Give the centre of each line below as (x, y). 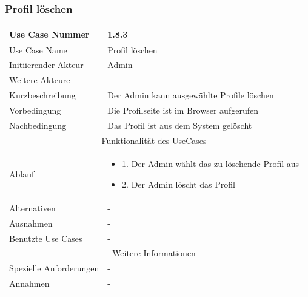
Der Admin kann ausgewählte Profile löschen (191, 95)
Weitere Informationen (154, 253)
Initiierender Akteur (46, 65)
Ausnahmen (31, 223)
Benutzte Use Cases (46, 238)
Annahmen (29, 283)
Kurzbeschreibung (42, 95)
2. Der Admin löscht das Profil (179, 184)
